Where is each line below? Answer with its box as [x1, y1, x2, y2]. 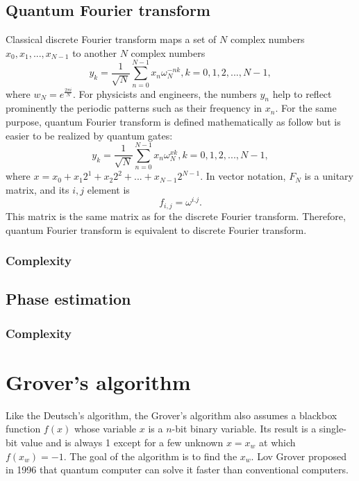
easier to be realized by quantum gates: [6, 128, 173, 142]
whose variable [74, 421, 137, 436]
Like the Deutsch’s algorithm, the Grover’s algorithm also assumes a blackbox [6, 407, 337, 422]
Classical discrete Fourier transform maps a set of [6, 32, 217, 47]
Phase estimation [6, 288, 131, 310]
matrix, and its [6, 182, 69, 196]
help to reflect [272, 86, 332, 101]
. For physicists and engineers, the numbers [73, 86, 257, 101]
